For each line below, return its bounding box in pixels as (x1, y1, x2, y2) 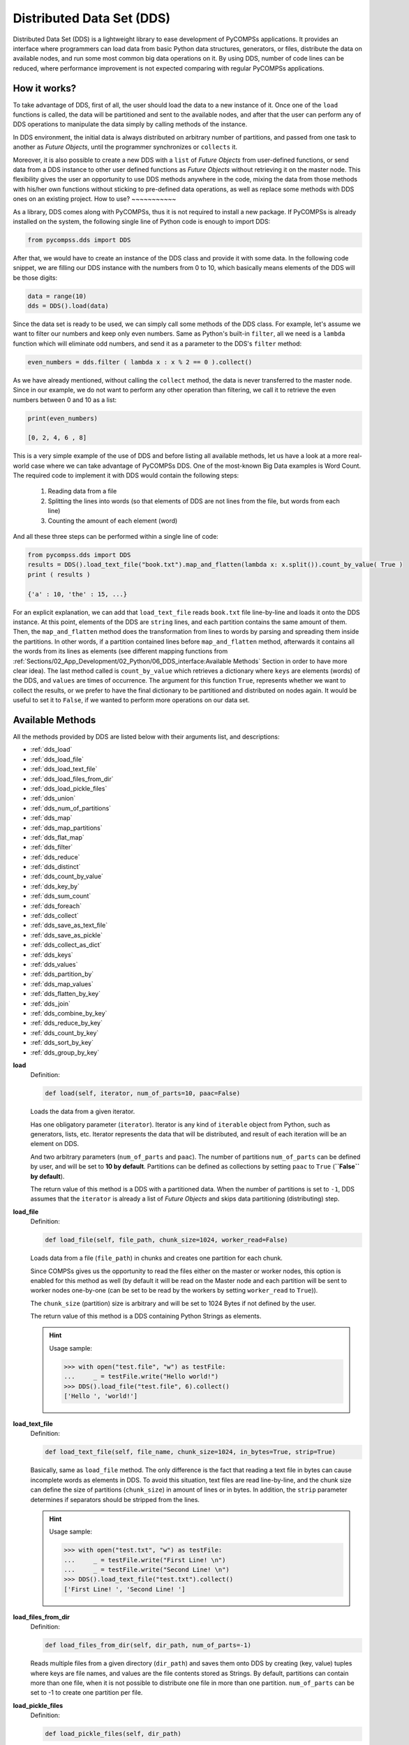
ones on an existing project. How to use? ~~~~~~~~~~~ (13, 195, 177, 203)
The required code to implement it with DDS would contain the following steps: (13, 471, 239, 480)
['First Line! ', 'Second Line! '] (64, 1585, 186, 1593)
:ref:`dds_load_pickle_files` (30, 784, 107, 792)
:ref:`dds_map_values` (30, 979, 94, 988)
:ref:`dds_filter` (30, 843, 73, 852)
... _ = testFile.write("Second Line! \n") (64, 1566, 230, 1574)
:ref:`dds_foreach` (30, 901, 82, 910)
